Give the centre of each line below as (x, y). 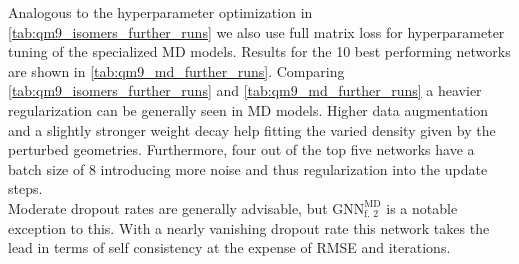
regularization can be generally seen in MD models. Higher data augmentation (248, 109)
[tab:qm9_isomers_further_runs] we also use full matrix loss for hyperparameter (256, 31)
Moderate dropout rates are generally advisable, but (168, 207)
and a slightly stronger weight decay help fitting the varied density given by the (252, 129)
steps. (25, 188)
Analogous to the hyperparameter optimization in (160, 12)
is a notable (422, 207)
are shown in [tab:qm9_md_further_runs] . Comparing (176, 70)
